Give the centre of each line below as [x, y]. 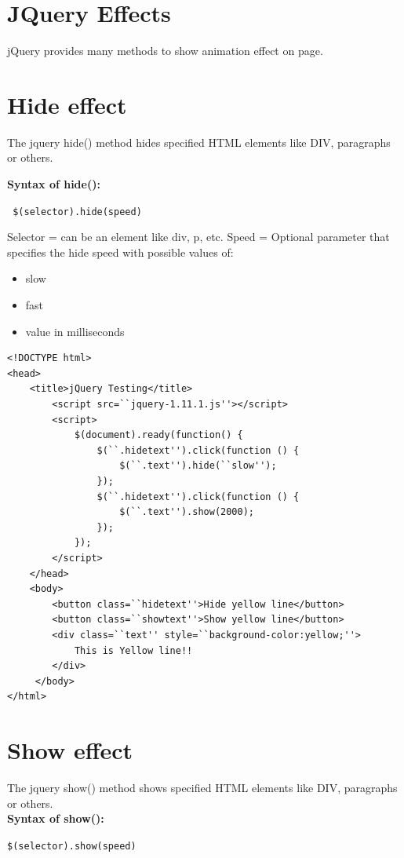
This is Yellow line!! [133, 650]
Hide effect [67, 104]
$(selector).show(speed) [72, 846]
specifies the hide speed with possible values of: [120, 252]
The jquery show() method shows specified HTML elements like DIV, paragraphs [202, 788]
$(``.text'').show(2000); [187, 512]
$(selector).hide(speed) [77, 212]
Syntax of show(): [56, 818]
